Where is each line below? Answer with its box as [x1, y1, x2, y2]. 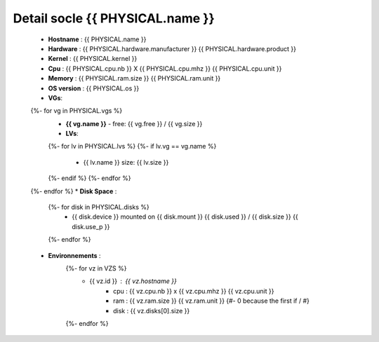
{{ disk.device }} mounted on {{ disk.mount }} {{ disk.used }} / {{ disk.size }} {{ [72, 212, 298, 221]
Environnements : [48, 251, 101, 259]
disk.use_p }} [72, 222, 110, 231]
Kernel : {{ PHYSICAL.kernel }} [48, 55, 138, 63]
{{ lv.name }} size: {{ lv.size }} [83, 158, 169, 166]
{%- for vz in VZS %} [65, 264, 127, 273]
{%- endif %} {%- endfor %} [48, 174, 131, 182]
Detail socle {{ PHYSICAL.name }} [13, 11, 215, 26]
